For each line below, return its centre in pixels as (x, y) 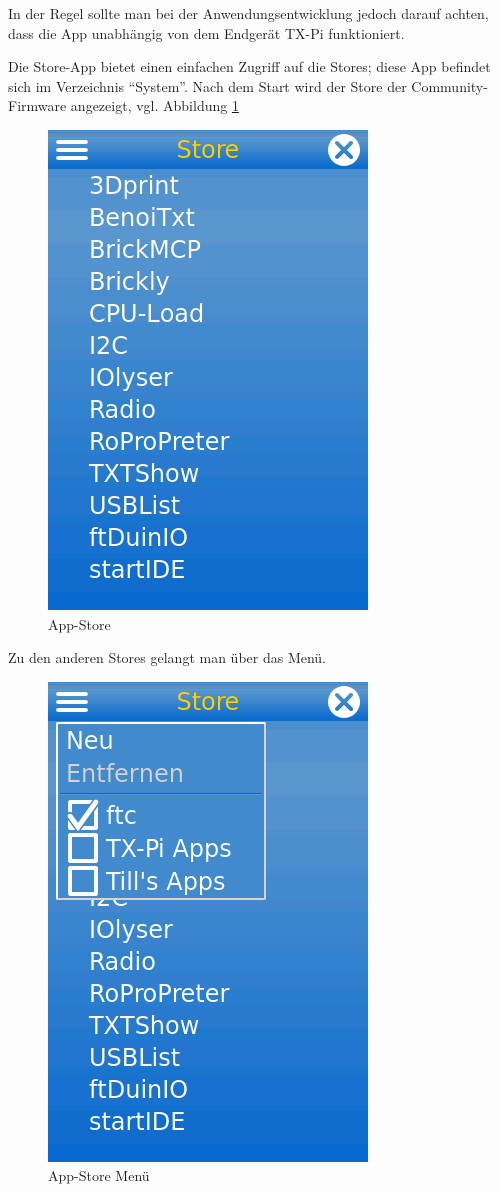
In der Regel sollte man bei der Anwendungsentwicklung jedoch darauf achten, (248, 13)
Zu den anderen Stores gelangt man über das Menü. (167, 657)
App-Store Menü (99, 1175)
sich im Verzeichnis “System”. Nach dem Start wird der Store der (207, 85)
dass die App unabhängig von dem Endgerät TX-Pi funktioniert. (206, 32)
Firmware (37, 105)
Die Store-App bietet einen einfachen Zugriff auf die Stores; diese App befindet (249, 66)
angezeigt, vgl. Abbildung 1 (154, 105)
